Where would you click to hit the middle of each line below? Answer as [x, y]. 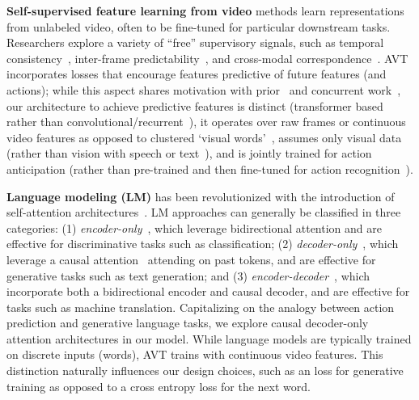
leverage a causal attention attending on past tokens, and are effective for [191, 259]
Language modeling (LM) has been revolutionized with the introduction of [201, 196]
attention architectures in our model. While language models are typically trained [209, 338]
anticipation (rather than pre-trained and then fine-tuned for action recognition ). [210, 168]
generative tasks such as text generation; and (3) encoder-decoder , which [188, 275]
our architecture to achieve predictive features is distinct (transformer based [195, 105]
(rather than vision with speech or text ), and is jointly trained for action [189, 153]
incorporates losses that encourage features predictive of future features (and [197, 74]
